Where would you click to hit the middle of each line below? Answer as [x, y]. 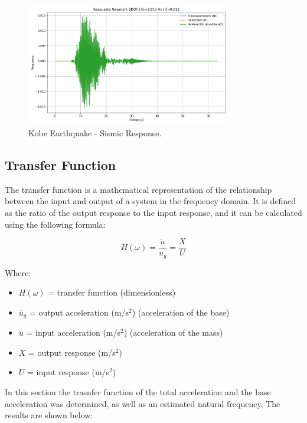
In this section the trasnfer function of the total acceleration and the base [138, 392]
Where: [18, 272]
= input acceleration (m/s [74, 332]
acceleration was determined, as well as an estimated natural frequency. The [143, 403]
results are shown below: [49, 415]
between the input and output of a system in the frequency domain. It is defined [151, 201]
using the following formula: [55, 224]
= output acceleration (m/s [79, 312]
